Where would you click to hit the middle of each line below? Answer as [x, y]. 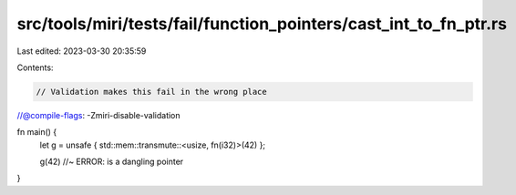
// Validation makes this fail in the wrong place [152, 92]
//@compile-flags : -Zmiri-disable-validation [99, 115]
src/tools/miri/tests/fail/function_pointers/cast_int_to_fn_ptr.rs [262, 24]
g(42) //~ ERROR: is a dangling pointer [112, 162]
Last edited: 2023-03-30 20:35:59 [82, 51]
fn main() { [37, 132]
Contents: [35, 67]
